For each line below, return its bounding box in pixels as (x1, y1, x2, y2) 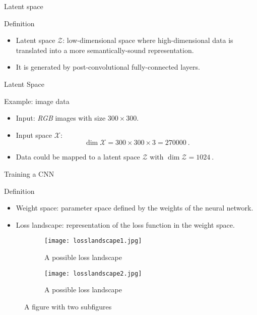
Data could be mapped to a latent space (16, 151, 140, 162)
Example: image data (4, 95, 70, 106)
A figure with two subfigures (24, 301, 112, 311)
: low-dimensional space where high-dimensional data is (62, 35, 233, 45)
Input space (16, 129, 52, 140)
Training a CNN (4, 168, 54, 179)
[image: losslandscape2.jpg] (44, 270, 142, 277)
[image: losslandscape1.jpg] (44, 237, 142, 245)
